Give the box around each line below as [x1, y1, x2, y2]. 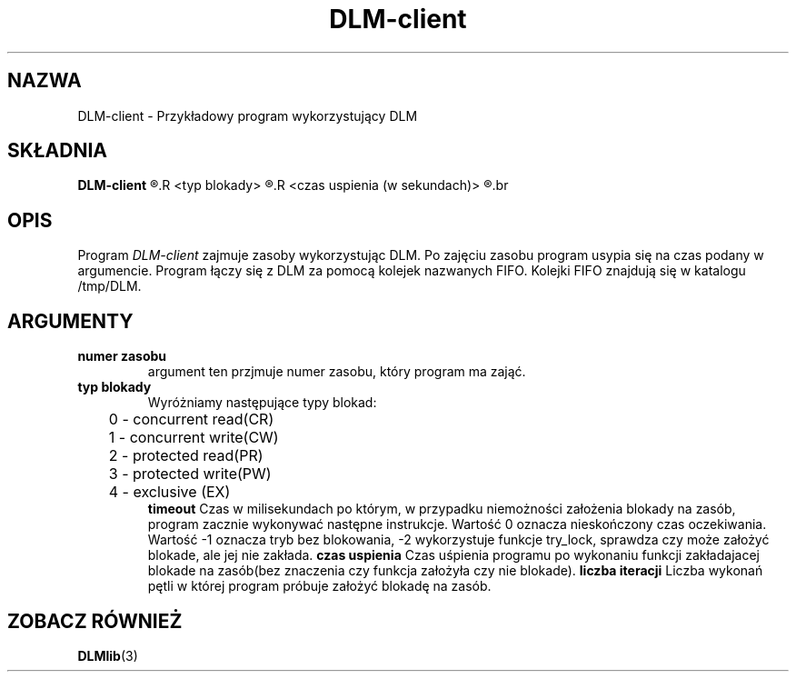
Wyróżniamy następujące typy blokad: [147, 394, 377, 411]
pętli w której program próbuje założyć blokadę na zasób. [147, 578, 492, 594]
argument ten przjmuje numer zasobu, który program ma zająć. [147, 364, 526, 380]
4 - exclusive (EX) [108, 483, 231, 502]
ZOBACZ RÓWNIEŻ [7, 609, 183, 633]
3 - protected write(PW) [108, 464, 272, 484]
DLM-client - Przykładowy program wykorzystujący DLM [77, 107, 418, 124]
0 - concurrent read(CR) [108, 410, 274, 429]
